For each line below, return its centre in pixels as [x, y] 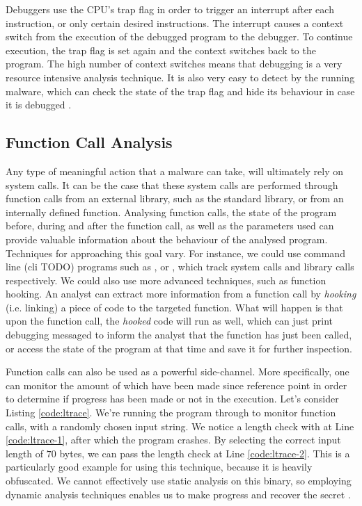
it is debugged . [39, 105]
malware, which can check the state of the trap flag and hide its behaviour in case [180, 91]
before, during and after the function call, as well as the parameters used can [170, 226]
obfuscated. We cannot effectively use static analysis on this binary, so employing [179, 481]
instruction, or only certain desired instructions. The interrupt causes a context [175, 23]
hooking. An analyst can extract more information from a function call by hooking [181, 294]
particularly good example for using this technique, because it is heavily [159, 467]
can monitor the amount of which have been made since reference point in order [176, 385]
